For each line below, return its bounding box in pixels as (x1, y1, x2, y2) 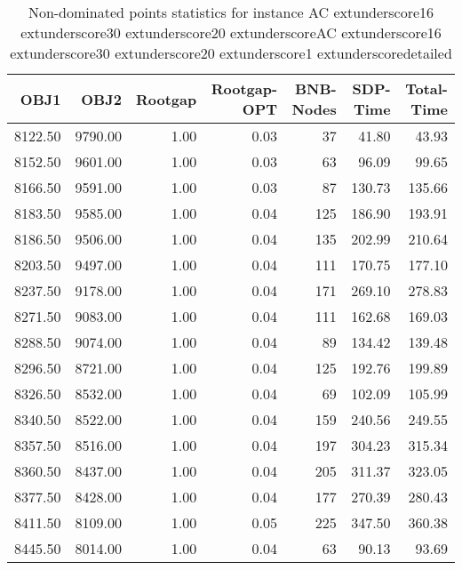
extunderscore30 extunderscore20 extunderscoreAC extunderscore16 (20, 22, 442, 43)
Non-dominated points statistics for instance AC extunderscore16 (28, 2, 434, 22)
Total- (405, 78, 448, 99)
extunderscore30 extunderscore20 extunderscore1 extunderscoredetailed (10, 43, 452, 63)
